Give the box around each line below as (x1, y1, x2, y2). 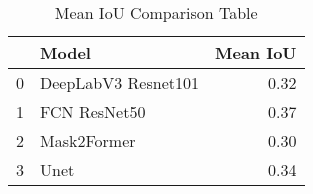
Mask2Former (40, 129, 136, 152)
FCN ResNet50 (40, 100, 146, 123)
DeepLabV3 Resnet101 (40, 71, 199, 94)
